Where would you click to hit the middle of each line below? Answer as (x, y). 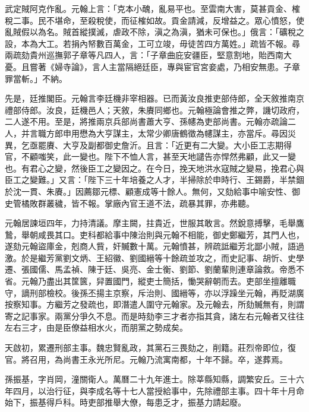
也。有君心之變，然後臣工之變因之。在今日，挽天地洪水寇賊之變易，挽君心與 (154, 168)
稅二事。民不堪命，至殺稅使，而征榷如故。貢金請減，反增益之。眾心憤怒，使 (154, 20)
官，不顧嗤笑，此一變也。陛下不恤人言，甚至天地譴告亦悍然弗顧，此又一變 (150, 156)
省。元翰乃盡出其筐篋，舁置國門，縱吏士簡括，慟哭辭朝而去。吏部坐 (138, 281)
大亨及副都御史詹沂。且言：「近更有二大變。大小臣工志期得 (177, 145)
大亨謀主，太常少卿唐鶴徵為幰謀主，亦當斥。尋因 (192, 133)
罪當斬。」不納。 (36, 78)
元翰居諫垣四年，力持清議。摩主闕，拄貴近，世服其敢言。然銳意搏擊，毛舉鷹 (154, 223)
